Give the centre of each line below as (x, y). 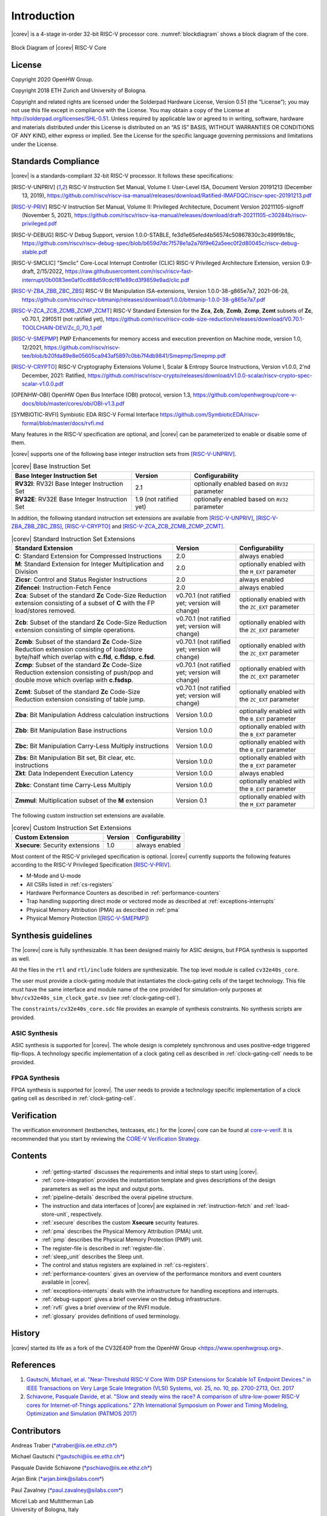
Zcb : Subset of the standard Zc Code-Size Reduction (91, 622)
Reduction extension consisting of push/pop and (84, 672)
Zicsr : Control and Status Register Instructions (81, 579)
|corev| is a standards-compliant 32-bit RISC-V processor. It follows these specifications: (122, 176)
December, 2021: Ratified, (54, 375)
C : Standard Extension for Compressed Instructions (88, 556)
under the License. (35, 144)
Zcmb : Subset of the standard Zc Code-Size (78, 642)
